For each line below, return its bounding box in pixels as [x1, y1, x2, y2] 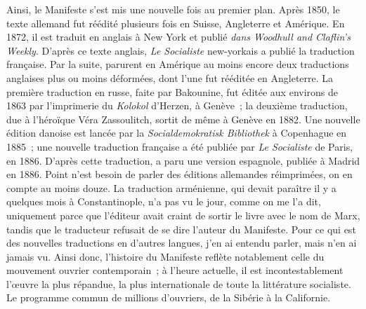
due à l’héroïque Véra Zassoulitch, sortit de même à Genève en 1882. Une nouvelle [6, 111, 360, 126]
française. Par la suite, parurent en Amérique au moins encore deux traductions [6, 57, 349, 71]
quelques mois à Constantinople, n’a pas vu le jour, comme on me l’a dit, [6, 194, 321, 209]
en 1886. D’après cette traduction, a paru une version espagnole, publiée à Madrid [6, 153, 360, 167]
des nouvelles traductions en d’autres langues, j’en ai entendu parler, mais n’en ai [6, 235, 357, 250]
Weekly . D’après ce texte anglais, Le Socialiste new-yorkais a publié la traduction [6, 43, 355, 57]
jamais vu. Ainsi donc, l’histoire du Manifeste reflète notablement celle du [6, 249, 325, 263]
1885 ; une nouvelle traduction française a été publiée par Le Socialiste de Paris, [6, 139, 353, 153]
